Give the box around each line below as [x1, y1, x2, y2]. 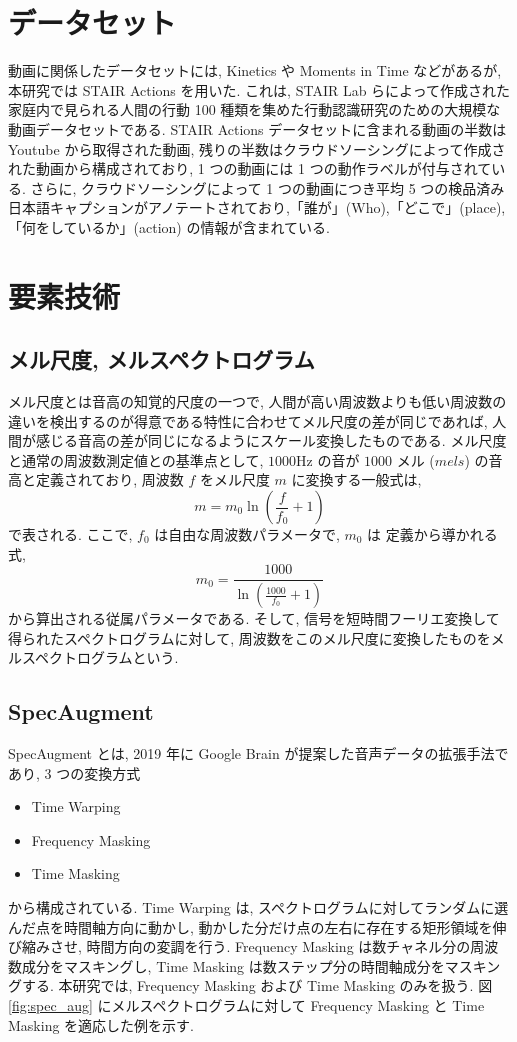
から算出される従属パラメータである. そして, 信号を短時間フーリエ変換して [8, 608, 500, 629]
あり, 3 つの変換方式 [8, 762, 141, 783]
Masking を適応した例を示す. [8, 1014, 194, 1035]
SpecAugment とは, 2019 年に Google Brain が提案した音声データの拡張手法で [8, 743, 509, 764]
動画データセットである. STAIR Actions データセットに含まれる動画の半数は [8, 118, 507, 139]
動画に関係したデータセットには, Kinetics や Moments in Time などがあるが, [8, 60, 502, 81]
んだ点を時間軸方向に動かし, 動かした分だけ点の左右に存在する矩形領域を [8, 916, 493, 937]
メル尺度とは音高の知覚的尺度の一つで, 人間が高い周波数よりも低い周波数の [8, 391, 507, 412]
